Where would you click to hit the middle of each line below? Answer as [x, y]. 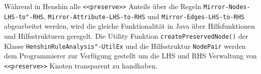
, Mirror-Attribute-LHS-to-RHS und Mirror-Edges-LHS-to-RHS [144, 16]
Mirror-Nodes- [227, 7]
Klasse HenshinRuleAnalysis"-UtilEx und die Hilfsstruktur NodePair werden [125, 46]
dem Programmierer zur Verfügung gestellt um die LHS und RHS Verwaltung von [130, 56]
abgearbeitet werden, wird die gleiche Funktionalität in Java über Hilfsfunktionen [129, 26]
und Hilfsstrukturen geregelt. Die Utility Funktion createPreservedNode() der [126, 35]
